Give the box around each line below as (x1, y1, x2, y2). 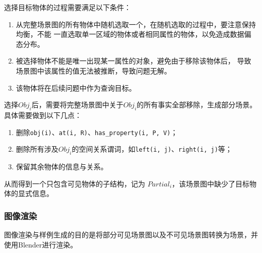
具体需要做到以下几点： (4, 109, 82, 120)
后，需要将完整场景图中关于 (31, 99, 123, 110)
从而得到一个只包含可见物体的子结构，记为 (4, 178, 145, 188)
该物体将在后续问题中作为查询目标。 (16, 82, 136, 93)
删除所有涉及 (16, 144, 58, 154)
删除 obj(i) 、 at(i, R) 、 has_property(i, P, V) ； (16, 126, 178, 137)
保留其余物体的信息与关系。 (16, 161, 108, 171)
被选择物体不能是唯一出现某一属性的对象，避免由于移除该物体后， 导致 (16, 55, 251, 66)
